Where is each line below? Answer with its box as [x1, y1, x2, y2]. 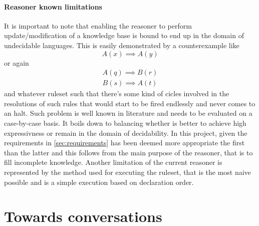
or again [4, 57, 29, 68]
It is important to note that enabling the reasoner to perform [4, 20, 192, 31]
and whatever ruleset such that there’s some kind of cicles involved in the [4, 88, 229, 99]
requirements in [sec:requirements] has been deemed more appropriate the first [4, 137, 245, 148]
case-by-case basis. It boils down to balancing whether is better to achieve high [4, 118, 246, 128]
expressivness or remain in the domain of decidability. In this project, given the [4, 127, 247, 138]
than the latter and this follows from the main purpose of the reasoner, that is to [4, 147, 253, 157]
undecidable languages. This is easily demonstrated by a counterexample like [4, 40, 239, 50]
